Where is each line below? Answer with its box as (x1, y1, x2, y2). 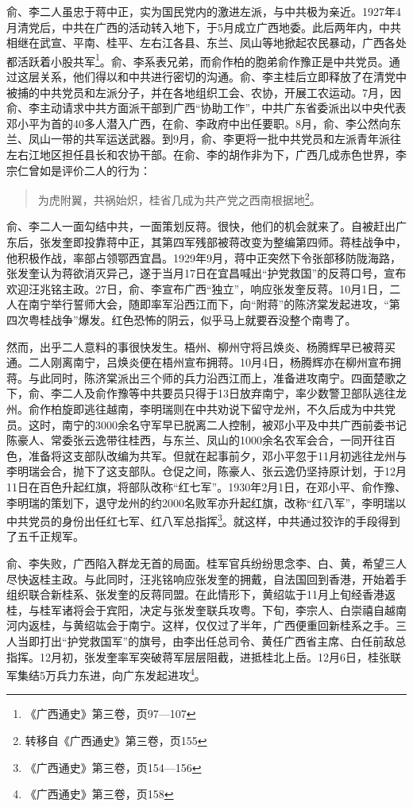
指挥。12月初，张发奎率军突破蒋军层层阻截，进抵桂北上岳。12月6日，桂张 (6, 648, 390, 665)
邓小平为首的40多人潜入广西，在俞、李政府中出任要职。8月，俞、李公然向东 (6, 114, 401, 131)
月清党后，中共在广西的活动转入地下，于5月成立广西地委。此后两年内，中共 (6, 18, 401, 35)
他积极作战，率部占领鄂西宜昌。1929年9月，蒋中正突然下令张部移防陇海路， (6, 249, 401, 266)
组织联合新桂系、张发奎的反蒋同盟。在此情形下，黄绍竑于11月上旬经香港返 (6, 586, 396, 603)
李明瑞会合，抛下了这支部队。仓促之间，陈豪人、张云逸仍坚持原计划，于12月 (6, 463, 407, 479)
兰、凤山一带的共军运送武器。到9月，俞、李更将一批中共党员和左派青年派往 (6, 130, 401, 147)
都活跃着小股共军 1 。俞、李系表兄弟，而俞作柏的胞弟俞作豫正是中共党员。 (6, 50, 389, 69)
